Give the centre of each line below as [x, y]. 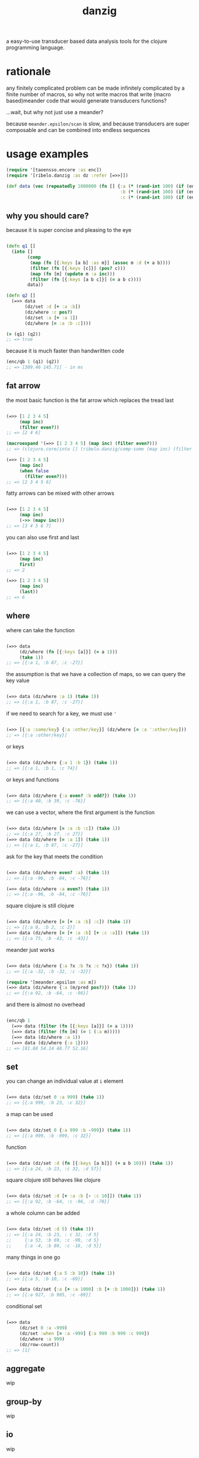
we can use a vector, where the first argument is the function [81, 812]
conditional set [24, 1306]
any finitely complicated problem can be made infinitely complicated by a [95, 88]
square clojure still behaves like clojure [53, 1180]
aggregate [26, 1369]
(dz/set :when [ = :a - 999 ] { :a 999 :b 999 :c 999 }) [84, 1333]
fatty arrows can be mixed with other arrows [60, 493]
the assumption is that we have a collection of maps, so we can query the [96, 674]
